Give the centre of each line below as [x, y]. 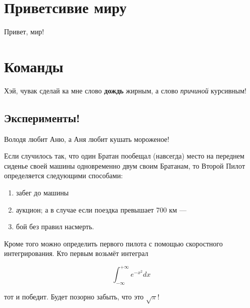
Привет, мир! [24, 32]
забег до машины [42, 193]
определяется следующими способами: [64, 175]
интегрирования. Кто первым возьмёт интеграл [76, 253]
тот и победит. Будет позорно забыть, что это [74, 297]
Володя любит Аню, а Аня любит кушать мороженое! [87, 139]
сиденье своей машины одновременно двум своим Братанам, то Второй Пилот [125, 165]
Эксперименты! [42, 117]
